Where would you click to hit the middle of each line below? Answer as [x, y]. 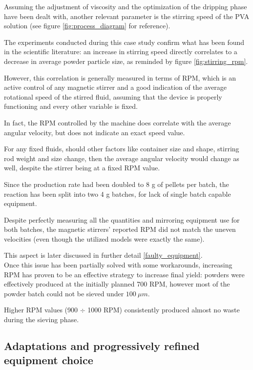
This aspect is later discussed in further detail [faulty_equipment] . [103, 255]
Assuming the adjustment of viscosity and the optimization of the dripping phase [126, 6]
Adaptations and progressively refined [102, 346]
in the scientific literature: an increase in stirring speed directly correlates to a [121, 51]
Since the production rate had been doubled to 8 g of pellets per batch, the [116, 184]
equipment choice [49, 360]
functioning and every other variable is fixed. [71, 106]
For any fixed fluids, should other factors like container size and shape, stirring [122, 149]
